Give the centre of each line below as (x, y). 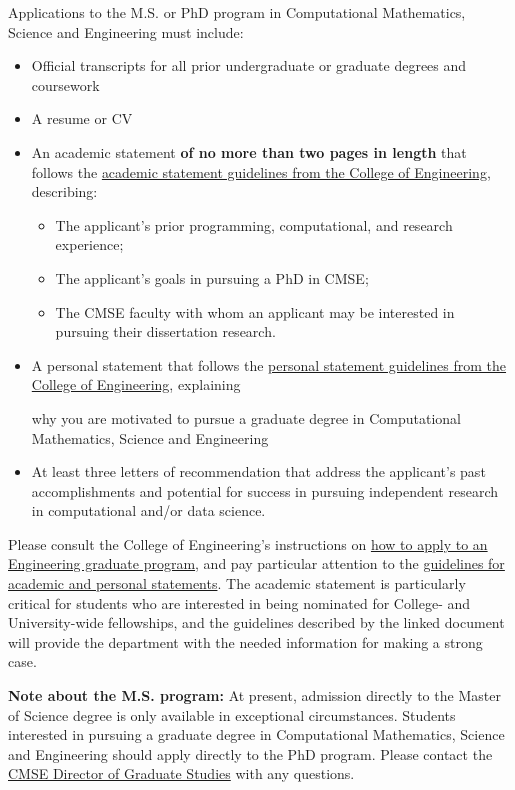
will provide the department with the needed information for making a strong (245, 641)
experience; (89, 244)
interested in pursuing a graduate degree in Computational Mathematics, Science (256, 734)
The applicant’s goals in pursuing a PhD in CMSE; (212, 277)
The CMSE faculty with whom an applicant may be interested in (255, 311)
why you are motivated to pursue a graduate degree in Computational (246, 417)
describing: (64, 191)
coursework (65, 84)
